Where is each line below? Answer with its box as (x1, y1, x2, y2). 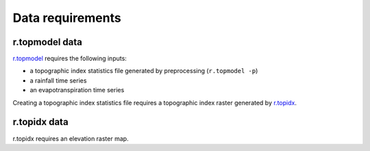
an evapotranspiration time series (29, 86, 125, 94)
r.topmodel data (12, 36, 82, 48)
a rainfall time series (29, 76, 87, 85)
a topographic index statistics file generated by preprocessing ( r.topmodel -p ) (29, 67, 258, 75)
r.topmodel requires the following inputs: (12, 55, 127, 63)
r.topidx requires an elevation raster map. (12, 134, 129, 143)
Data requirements (12, 10, 121, 25)
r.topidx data (12, 116, 69, 128)
